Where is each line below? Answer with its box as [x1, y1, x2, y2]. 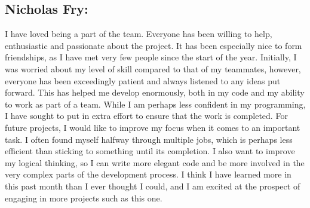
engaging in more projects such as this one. [5, 191, 162, 204]
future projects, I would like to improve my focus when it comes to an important [5, 121, 300, 133]
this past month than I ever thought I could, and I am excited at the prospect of [5, 179, 300, 192]
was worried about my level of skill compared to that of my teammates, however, [5, 62, 301, 75]
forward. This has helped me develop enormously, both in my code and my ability [5, 86, 305, 99]
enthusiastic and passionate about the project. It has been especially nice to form [5, 39, 302, 51]
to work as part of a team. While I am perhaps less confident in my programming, [5, 97, 306, 110]
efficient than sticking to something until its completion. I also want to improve [5, 145, 295, 157]
